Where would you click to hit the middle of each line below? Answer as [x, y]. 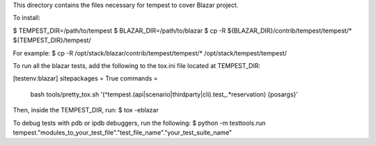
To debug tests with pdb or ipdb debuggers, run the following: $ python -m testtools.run [139, 123]
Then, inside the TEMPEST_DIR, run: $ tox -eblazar [86, 110]
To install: [27, 18]
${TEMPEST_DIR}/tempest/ [52, 40]
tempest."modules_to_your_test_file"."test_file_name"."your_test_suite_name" [123, 133]
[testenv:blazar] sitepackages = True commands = [85, 78]
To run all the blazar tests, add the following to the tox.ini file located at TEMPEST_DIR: [137, 65]
